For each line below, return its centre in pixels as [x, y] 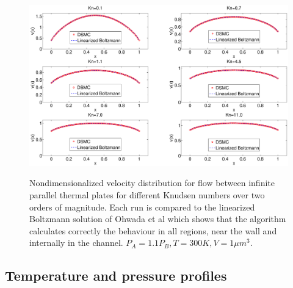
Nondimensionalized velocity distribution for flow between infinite [152, 183]
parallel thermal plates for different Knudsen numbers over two [147, 194]
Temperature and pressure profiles [116, 275]
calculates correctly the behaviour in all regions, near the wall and [153, 230]
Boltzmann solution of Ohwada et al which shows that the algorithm [158, 219]
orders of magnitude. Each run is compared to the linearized [142, 207]
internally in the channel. [76, 243]
